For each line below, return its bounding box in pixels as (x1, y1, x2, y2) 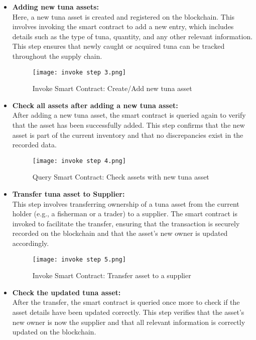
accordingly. (12, 238, 49, 248)
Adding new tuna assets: (12, 2, 99, 12)
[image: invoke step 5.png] (32, 256, 126, 263)
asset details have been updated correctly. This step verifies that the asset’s (12, 307, 244, 317)
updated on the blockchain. (12, 326, 96, 337)
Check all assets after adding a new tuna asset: (12, 100, 178, 110)
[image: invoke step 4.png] (32, 157, 126, 164)
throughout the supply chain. (12, 50, 102, 61)
